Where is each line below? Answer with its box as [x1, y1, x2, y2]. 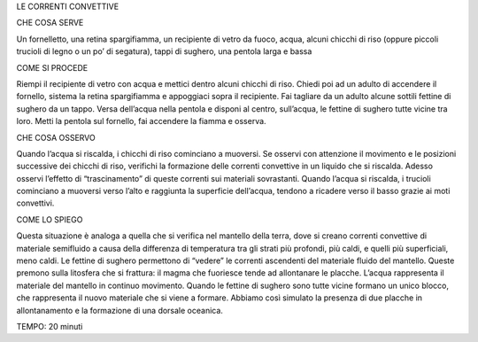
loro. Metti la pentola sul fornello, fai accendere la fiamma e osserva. [16, 116, 266, 127]
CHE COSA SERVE [16, 18, 84, 28]
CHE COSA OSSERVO [16, 132, 96, 143]
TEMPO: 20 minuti [16, 321, 83, 331]
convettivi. [16, 198, 55, 208]
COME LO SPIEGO [16, 214, 83, 225]
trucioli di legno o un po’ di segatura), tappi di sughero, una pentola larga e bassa [16, 46, 312, 57]
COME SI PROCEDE [16, 62, 89, 73]
